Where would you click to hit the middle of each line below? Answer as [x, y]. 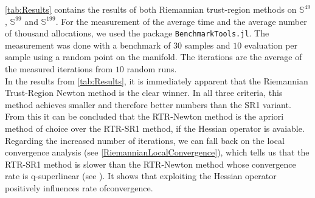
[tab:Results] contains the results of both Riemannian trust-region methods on [151, 9]
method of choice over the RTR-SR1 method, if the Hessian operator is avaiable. [155, 128]
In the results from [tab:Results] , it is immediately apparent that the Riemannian [157, 80]
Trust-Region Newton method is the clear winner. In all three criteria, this [144, 93]
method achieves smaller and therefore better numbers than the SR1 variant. [148, 104]
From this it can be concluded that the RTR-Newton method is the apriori [144, 116]
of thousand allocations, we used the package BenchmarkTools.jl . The [137, 33]
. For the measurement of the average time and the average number [181, 21]
